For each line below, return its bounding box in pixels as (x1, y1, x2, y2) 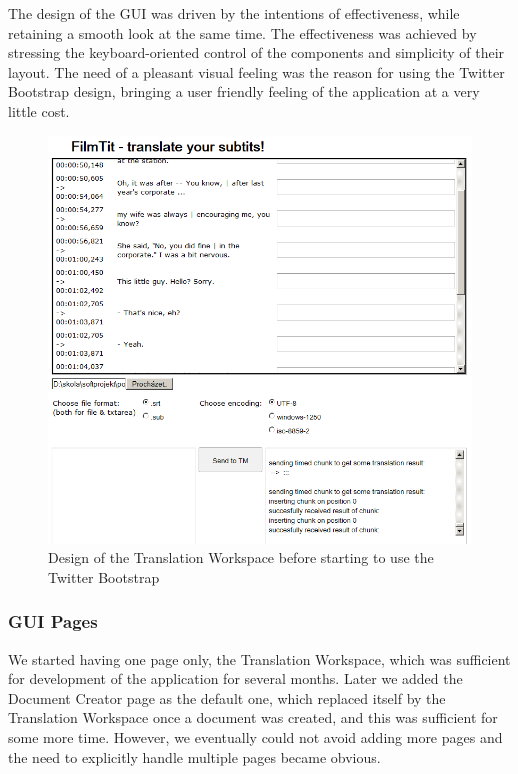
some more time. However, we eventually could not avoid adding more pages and (8, 726, 503, 747)
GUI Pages (8, 609, 98, 634)
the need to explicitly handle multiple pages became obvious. (8, 746, 381, 767)
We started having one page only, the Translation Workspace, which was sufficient (8, 648, 511, 669)
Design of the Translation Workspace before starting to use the (48, 547, 434, 568)
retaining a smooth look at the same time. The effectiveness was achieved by (8, 22, 477, 43)
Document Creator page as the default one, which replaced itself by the (8, 687, 446, 708)
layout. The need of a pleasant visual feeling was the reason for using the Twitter (8, 61, 505, 82)
